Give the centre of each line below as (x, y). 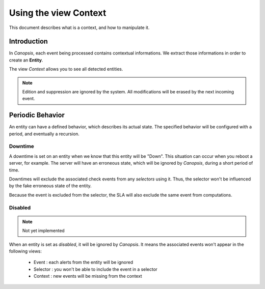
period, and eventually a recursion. (44, 134)
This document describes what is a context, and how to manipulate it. (79, 28)
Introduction (28, 42)
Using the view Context (58, 13)
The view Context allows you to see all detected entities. (66, 69)
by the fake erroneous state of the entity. (50, 186)
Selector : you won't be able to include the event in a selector (95, 269)
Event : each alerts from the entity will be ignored (83, 262)
